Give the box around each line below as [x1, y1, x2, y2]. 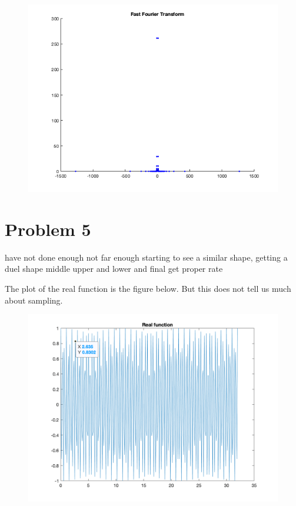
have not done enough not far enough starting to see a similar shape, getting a [5, 251, 288, 263]
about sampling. [5, 294, 63, 306]
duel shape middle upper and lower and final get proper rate [5, 262, 223, 275]
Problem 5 [5, 217, 91, 241]
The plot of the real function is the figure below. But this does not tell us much [5, 282, 291, 294]
